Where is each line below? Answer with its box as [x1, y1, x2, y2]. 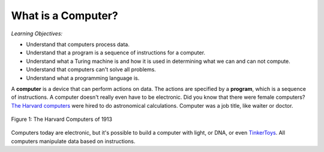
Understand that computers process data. [26, 41, 130, 48]
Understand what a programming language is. [26, 74, 140, 81]
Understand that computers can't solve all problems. [26, 66, 156, 73]
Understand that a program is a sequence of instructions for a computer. [26, 49, 206, 56]
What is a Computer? [11, 9, 118, 22]
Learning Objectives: [11, 30, 63, 37]
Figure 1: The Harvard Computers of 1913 [11, 115, 112, 123]
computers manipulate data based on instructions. [11, 138, 136, 145]
